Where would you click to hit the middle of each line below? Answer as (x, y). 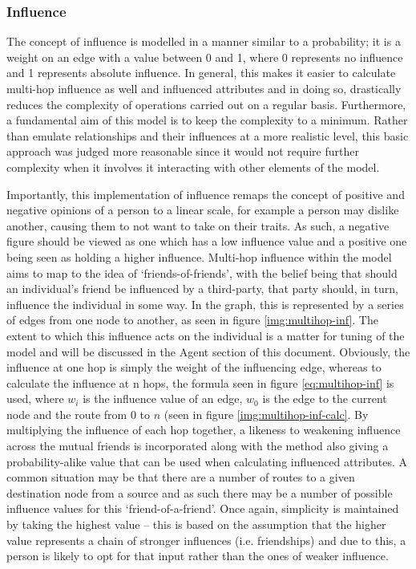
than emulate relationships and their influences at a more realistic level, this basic (208, 135)
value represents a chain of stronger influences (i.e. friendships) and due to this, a (206, 540)
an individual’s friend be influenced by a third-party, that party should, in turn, (202, 289)
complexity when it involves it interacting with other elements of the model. (193, 167)
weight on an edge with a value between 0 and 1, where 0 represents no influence (205, 57)
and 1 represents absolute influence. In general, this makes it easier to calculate (201, 73)
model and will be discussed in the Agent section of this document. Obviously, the (208, 351)
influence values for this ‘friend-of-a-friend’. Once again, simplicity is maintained (203, 508)
